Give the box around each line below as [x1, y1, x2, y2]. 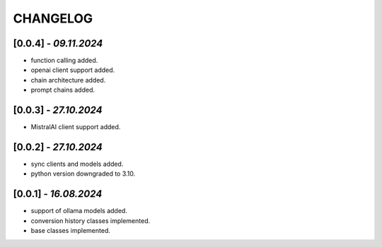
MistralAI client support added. [30, 123, 121, 131]
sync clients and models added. [30, 159, 124, 169]
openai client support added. [30, 66, 115, 74]
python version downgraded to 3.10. [30, 169, 136, 178]
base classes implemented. [30, 227, 111, 235]
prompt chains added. [30, 85, 95, 95]
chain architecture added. [30, 76, 106, 84]
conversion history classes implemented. [30, 216, 151, 225]
